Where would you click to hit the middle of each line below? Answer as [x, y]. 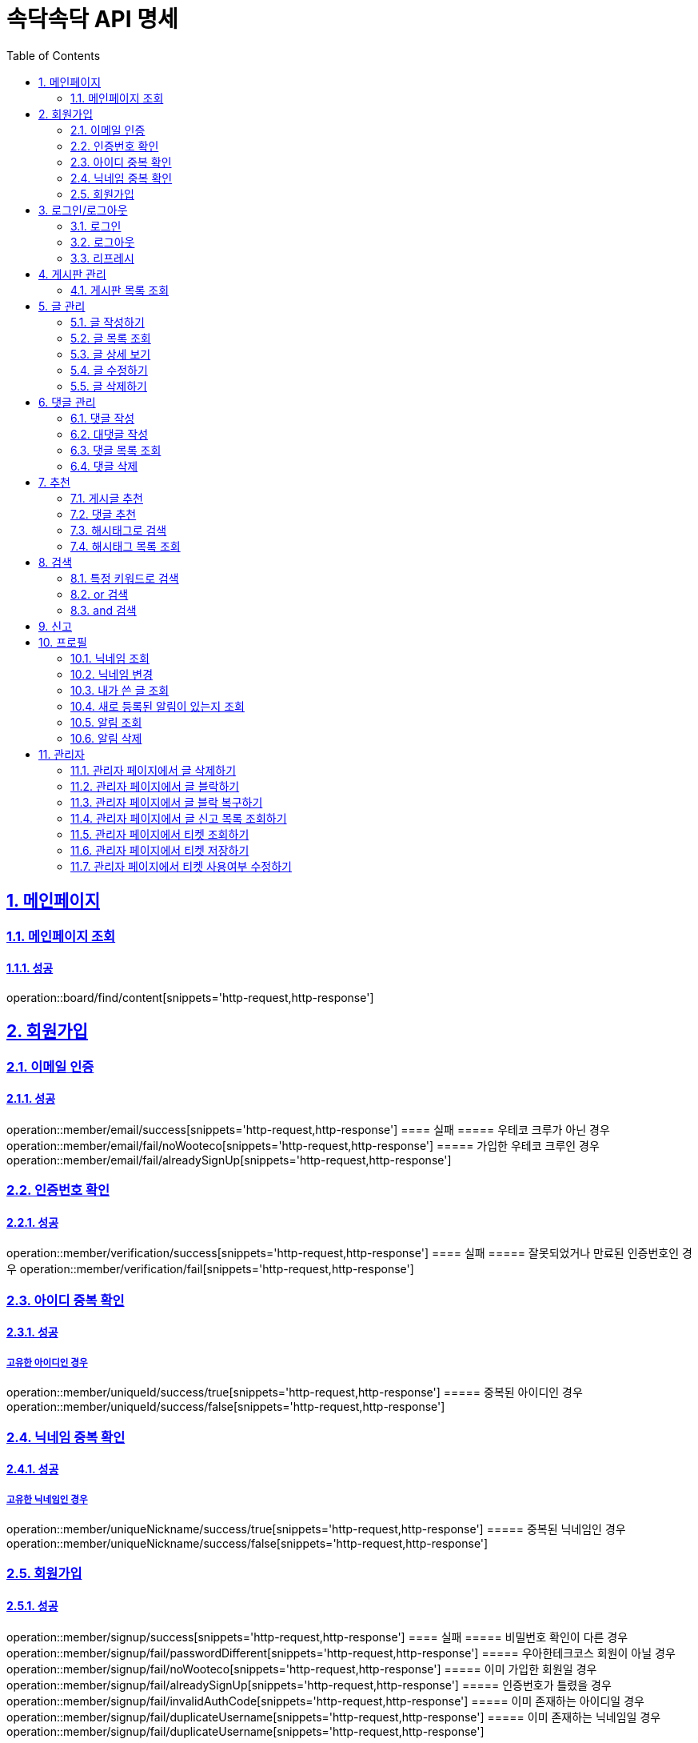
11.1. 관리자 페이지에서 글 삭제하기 [154, 770]
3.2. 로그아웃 [103, 242]
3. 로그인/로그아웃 [83, 210]
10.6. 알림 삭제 [106, 738]
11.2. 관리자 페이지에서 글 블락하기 [155, 786]
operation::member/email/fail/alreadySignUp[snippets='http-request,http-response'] [229, 1160]
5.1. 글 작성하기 [108, 322]
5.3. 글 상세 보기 [111, 354]
